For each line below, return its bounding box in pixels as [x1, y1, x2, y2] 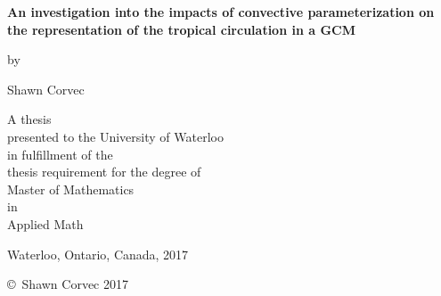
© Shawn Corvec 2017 [7, 275, 128, 293]
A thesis [7, 110, 52, 128]
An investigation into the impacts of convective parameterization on [7, 3, 435, 21]
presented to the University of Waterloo [7, 127, 224, 145]
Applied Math [7, 214, 84, 233]
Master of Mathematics [7, 179, 135, 198]
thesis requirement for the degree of [7, 162, 201, 181]
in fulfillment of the [7, 144, 113, 163]
